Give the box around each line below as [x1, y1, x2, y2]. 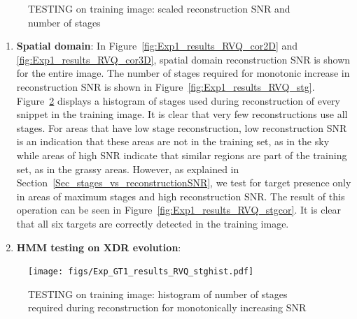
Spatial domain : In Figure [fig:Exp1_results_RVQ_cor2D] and [16, 38, 298, 53]
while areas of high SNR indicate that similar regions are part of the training [16, 147, 347, 162]
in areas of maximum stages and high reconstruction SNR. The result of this [16, 188, 345, 203]
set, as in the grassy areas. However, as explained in [16, 161, 239, 176]
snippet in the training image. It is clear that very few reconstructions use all [16, 107, 348, 121]
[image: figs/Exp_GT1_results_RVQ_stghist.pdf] [28, 267, 254, 277]
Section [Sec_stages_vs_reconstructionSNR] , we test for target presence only [16, 175, 351, 190]
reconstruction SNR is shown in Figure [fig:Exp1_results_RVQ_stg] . [16, 79, 315, 94]
